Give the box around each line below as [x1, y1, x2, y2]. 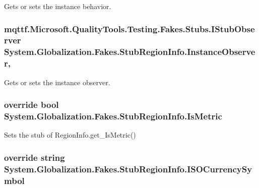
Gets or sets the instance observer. [4, 77, 110, 87]
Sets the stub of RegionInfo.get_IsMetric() [4, 130, 136, 140]
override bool [4, 98, 59, 111]
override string [4, 151, 65, 163]
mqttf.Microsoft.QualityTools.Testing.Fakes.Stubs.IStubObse [4, 22, 255, 35]
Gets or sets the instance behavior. [4, 1, 111, 11]
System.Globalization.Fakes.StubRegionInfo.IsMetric [4, 110, 222, 122]
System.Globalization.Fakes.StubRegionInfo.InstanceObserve [4, 45, 255, 58]
